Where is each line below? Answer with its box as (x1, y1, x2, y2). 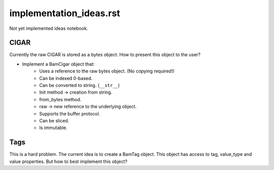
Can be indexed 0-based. (39, 75, 93, 81)
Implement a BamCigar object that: (22, 61, 95, 67)
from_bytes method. (39, 96, 82, 102)
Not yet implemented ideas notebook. (9, 25, 88, 31)
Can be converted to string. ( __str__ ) (39, 82, 120, 89)
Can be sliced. (39, 117, 70, 123)
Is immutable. (39, 124, 67, 131)
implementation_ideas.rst (9, 8, 120, 19)
